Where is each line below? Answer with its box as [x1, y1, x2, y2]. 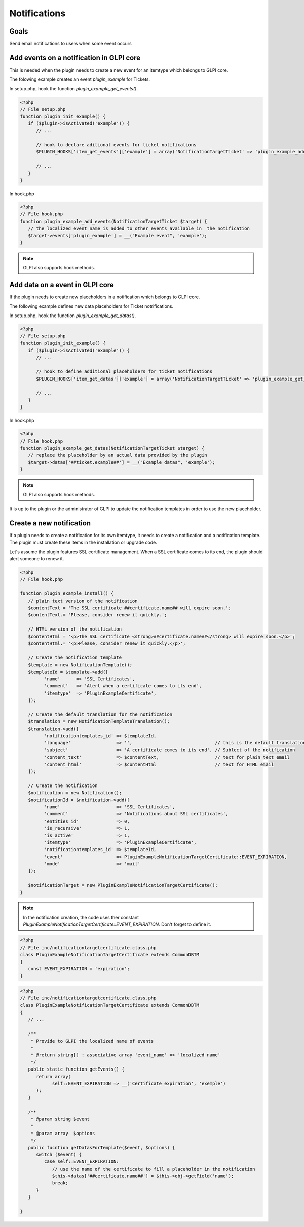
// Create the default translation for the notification [28, 711, 173, 717]
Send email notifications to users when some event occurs [9, 41, 132, 47]
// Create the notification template [28, 654, 122, 660]
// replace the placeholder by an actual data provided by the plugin [28, 452, 207, 458]
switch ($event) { [36, 1151, 82, 1157]
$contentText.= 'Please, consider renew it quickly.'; [28, 612, 167, 618]
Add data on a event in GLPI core [9, 280, 114, 289]
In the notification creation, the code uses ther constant [23, 915, 139, 920]
